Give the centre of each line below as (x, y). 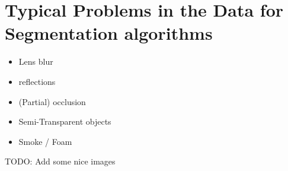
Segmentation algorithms (109, 33)
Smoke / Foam (45, 141)
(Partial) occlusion (52, 101)
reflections (37, 81)
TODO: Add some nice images (60, 161)
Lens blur (36, 61)
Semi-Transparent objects (65, 121)
